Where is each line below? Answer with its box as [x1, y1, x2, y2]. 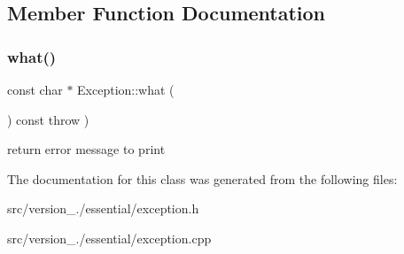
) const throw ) [7, 110, 89, 128]
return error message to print [7, 140, 166, 158]
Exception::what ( [77, 81, 175, 98]
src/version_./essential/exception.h [7, 199, 199, 218]
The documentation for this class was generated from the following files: [7, 169, 398, 188]
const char [7, 81, 63, 98]
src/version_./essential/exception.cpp [7, 228, 212, 247]
